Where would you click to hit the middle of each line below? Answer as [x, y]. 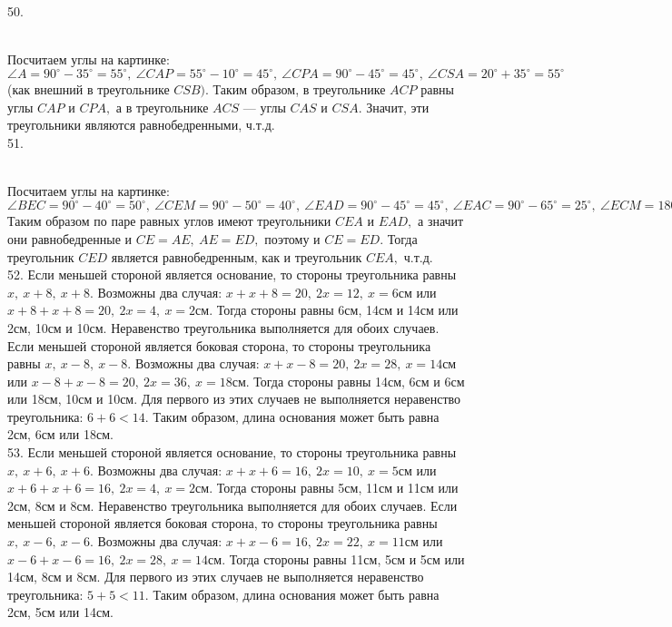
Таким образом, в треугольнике [299, 89]
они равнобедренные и [70, 238]
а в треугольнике [162, 107]
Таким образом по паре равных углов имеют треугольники [169, 221]
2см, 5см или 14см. [60, 612]
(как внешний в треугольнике [89, 89]
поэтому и [292, 238]
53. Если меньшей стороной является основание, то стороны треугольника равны [232, 452]
